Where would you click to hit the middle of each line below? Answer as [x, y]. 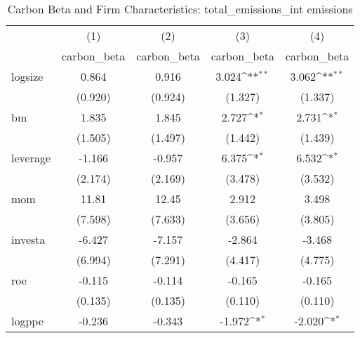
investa [28, 239]
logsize [27, 76]
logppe [27, 321]
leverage [31, 158]
